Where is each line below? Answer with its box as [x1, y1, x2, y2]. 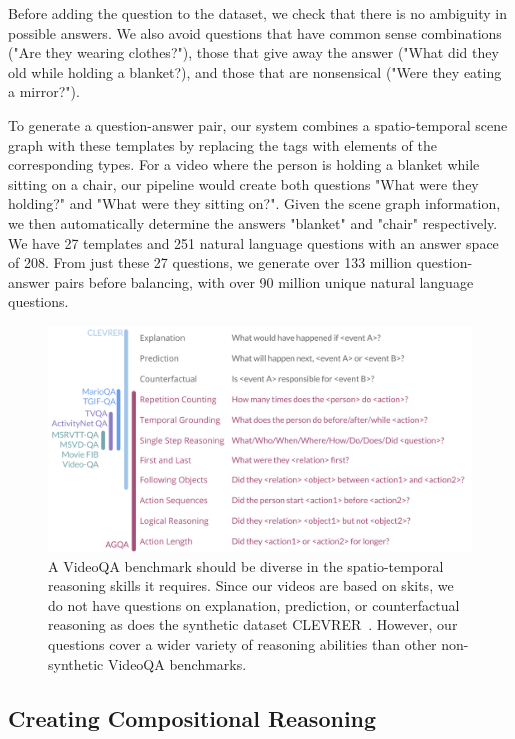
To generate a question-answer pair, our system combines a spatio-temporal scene [8, 114, 508, 135]
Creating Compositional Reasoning [8, 702, 377, 733]
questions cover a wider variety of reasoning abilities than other [48, 633, 437, 654]
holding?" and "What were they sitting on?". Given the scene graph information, [8, 193, 501, 214]
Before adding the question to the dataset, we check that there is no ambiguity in [8, 3, 508, 23]
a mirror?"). [8, 81, 80, 102]
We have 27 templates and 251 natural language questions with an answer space [8, 232, 499, 253]
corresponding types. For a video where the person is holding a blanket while [8, 154, 480, 175]
